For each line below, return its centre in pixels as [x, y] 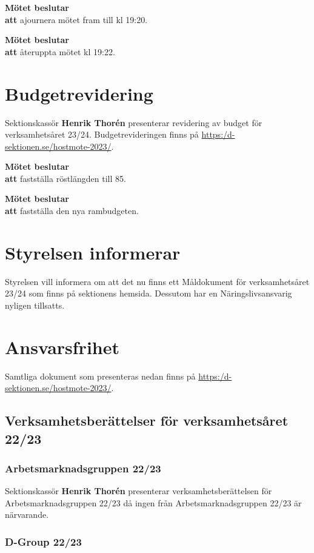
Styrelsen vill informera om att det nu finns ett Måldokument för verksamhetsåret [157, 281]
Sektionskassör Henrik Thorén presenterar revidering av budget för [134, 122]
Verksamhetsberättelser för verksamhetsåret [147, 421]
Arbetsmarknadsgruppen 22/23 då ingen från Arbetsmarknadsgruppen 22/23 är [153, 502]
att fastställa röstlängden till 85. [65, 178]
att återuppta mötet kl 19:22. [60, 51]
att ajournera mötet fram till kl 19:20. [76, 19]
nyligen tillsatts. [35, 305]
